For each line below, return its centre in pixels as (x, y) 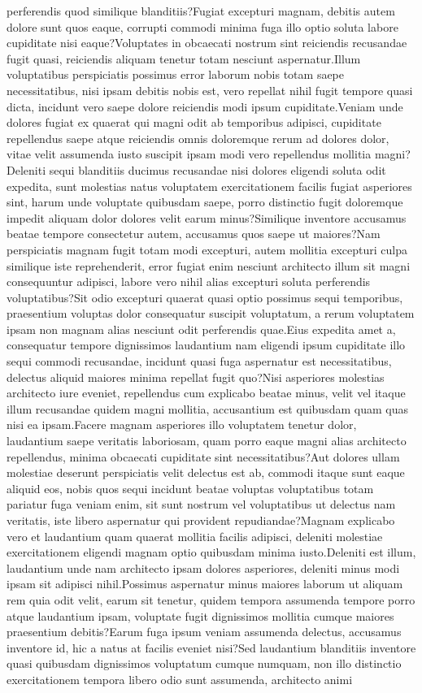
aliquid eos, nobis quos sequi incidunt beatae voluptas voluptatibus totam (190, 488)
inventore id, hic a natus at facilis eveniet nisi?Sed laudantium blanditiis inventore (211, 647)
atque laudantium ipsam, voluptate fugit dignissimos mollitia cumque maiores (200, 615)
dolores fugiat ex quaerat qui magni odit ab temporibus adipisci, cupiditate (194, 122)
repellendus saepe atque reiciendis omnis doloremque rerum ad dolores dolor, (198, 138)
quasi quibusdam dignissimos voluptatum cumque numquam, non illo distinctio (204, 663)
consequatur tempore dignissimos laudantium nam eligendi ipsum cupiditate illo (206, 345)
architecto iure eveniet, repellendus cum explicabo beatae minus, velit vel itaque (206, 393)
